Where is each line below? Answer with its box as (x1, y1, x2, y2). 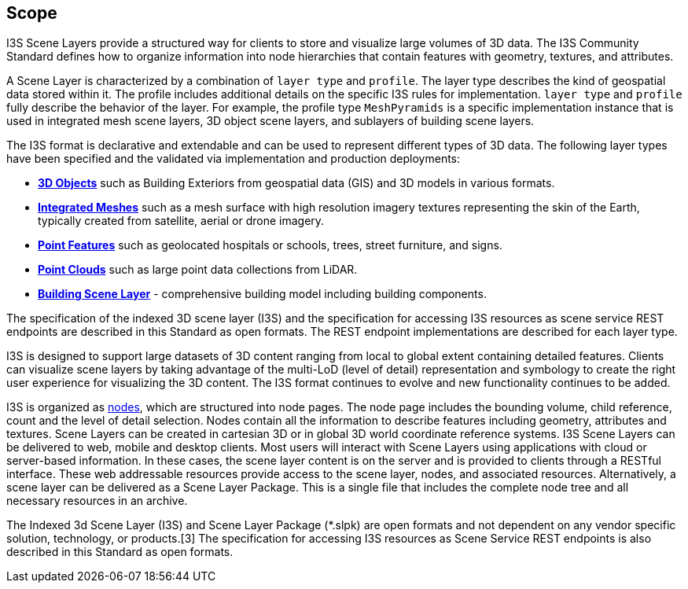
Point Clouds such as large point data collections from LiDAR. (38, 263, 358, 277)
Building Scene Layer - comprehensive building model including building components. (38, 287, 487, 301)
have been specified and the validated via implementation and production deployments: (6, 152, 461, 166)
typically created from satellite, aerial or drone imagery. (38, 214, 325, 228)
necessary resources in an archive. (6, 494, 188, 508)
